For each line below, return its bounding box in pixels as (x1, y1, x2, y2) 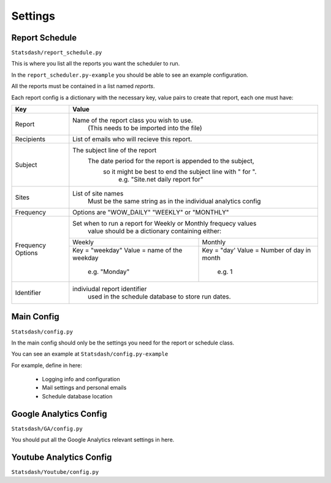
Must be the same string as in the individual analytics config (88, 197, 261, 205)
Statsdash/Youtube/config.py (11, 469, 99, 476)
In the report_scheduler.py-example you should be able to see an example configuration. (11, 71, 248, 78)
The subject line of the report (72, 146, 157, 154)
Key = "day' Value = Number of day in (202, 246, 311, 254)
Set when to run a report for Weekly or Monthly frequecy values (72, 219, 257, 228)
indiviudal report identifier (72, 285, 147, 294)
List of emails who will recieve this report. (72, 135, 192, 143)
